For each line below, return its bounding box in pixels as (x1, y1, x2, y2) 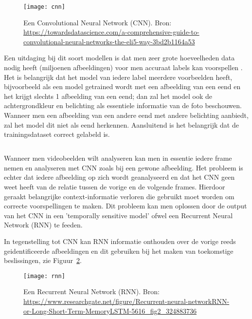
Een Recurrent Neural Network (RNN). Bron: (23, 286, 160, 297)
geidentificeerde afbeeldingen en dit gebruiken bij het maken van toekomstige (4, 245, 234, 256)
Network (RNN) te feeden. (4, 220, 83, 230)
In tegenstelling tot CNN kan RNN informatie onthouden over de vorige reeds (4, 236, 236, 246)
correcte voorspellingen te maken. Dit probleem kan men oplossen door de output (4, 201, 247, 211)
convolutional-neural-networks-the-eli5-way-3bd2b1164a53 (23, 36, 195, 46)
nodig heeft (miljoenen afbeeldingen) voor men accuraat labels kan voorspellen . (4, 62, 243, 73)
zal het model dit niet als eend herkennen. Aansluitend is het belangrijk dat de (4, 119, 239, 130)
